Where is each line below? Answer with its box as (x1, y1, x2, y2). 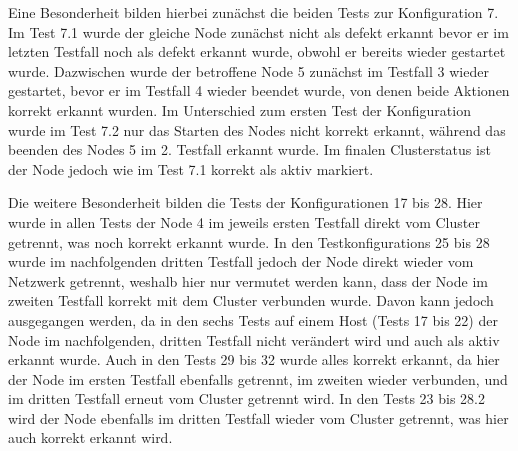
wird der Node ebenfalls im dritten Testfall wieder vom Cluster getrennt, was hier (8, 407, 509, 428)
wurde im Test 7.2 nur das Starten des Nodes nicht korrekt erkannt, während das (8, 119, 506, 140)
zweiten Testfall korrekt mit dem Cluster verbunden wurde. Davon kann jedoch (8, 290, 494, 311)
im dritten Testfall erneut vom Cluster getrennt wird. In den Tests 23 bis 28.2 (8, 388, 485, 409)
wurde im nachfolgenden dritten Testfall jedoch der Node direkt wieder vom (8, 251, 474, 272)
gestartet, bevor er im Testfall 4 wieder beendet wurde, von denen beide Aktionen (8, 80, 510, 101)
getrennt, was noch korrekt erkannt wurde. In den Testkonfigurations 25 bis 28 (8, 231, 490, 252)
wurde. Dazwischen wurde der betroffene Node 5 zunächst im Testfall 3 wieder (8, 60, 489, 81)
